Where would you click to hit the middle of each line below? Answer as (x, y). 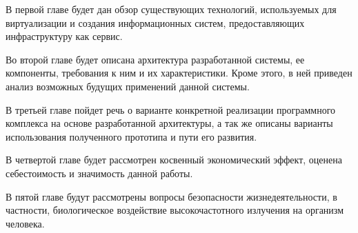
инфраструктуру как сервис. (64, 36)
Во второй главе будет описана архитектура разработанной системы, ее (155, 59)
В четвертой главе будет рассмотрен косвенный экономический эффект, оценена (174, 160)
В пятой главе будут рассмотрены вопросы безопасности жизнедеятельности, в (171, 196)
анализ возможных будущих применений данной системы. (128, 86)
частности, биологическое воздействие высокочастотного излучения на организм (175, 210)
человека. (25, 223)
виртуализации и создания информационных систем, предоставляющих (155, 22)
